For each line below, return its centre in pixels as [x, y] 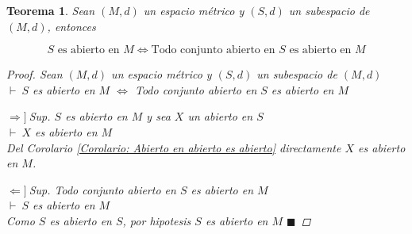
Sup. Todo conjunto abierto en [102, 189]
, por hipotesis [157, 220]
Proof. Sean [35, 74]
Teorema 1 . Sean [51, 10]
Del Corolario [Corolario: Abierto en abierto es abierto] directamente [174, 147]
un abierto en [220, 116]
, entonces [71, 26]
